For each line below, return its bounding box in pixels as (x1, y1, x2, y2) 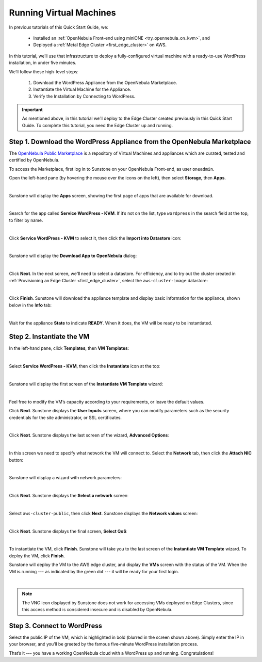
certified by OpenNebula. (9, 157, 60, 163)
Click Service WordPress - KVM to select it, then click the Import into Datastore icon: (9, 235, 181, 241)
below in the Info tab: (9, 302, 52, 308)
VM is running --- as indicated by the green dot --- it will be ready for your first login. (9, 568, 179, 574)
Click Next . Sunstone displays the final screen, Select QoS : (9, 528, 128, 534)
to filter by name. (9, 217, 43, 223)
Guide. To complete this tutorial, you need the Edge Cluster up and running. (22, 122, 173, 128)
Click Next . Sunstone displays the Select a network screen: (9, 493, 129, 499)
